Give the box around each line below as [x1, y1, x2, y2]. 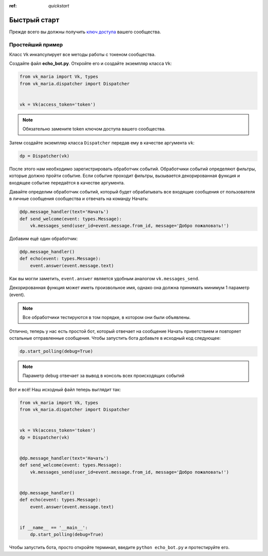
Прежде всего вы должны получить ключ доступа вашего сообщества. [9, 29, 161, 35]
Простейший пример [9, 41, 63, 48]
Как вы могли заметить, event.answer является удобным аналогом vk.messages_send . [9, 275, 200, 281]
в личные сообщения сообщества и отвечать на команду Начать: [9, 196, 149, 202]
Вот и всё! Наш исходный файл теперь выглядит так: [9, 386, 121, 392]
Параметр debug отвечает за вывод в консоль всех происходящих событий [22, 372, 185, 379]
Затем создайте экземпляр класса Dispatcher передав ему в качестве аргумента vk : [9, 139, 195, 146]
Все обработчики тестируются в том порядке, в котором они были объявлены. [22, 314, 191, 320]
